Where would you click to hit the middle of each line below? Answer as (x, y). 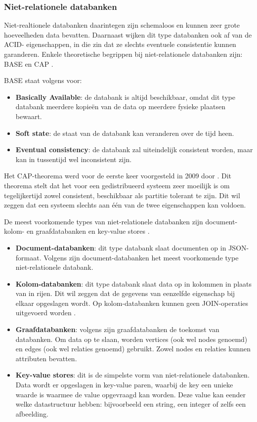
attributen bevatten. (46, 358)
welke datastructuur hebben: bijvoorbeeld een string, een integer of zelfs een (131, 404)
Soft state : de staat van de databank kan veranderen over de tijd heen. (125, 133)
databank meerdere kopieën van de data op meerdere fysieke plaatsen (120, 106)
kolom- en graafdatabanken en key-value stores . (77, 231)
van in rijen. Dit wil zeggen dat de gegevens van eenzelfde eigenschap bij (125, 293)
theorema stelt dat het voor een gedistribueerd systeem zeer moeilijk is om (117, 185)
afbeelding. (32, 413)
